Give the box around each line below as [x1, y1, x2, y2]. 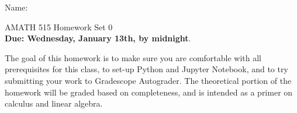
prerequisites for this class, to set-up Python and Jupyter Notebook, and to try [5, 63, 288, 75]
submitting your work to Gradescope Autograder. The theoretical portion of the [5, 74, 292, 86]
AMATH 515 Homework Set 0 [5, 20, 113, 33]
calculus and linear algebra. [5, 97, 103, 110]
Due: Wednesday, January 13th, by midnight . [5, 32, 191, 44]
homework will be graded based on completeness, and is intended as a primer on [5, 86, 293, 98]
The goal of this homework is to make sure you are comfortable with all [5, 51, 262, 63]
